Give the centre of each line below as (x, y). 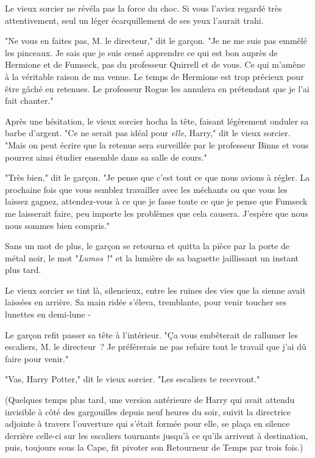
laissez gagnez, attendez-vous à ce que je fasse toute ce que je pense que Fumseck (156, 201)
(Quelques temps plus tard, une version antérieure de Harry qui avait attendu (150, 400)
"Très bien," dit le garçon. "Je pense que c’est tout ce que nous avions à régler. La (157, 177)
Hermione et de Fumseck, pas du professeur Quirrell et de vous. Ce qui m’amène (155, 64)
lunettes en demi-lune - (48, 314)
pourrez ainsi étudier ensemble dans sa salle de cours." (106, 157)
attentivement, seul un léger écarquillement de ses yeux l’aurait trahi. (134, 20)
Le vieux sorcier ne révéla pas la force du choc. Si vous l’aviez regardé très (143, 8)
